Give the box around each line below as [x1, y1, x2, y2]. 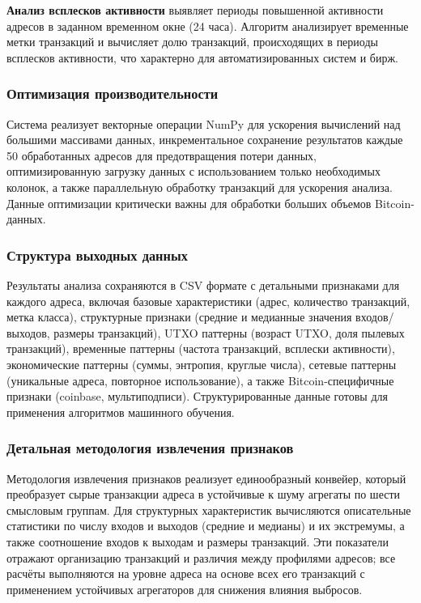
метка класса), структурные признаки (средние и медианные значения [6, 308, 352, 325]
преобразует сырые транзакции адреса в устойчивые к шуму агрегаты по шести [6, 486, 401, 503]
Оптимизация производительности [6, 83, 219, 104]
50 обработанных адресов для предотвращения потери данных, [6, 147, 317, 163]
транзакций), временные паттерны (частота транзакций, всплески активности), [6, 340, 395, 357]
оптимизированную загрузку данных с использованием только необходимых [6, 163, 381, 180]
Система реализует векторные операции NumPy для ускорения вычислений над [6, 115, 401, 132]
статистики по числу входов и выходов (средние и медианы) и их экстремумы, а [6, 517, 405, 534]
